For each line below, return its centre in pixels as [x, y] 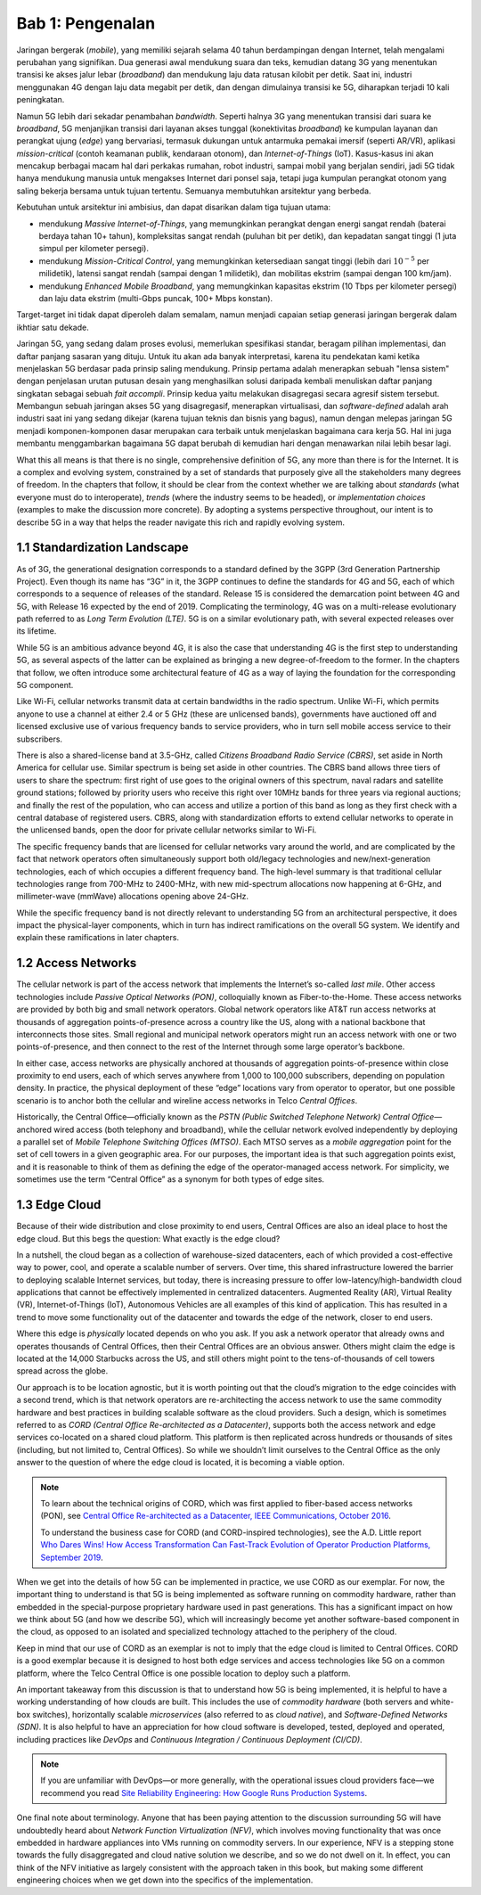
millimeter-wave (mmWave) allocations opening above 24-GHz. [133, 897]
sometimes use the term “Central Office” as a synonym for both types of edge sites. [171, 1179]
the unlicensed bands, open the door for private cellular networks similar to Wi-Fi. [167, 830]
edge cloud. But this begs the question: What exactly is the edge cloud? [148, 1238]
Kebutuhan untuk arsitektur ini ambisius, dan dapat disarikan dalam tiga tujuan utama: [174, 207]
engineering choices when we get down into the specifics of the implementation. [165, 1880]
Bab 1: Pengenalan [86, 23]
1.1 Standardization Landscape [102, 548]
